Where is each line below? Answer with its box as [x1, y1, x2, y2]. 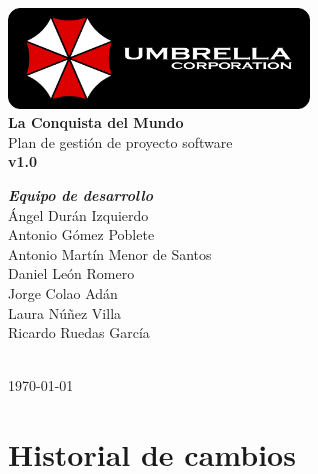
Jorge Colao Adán [8, 283, 118, 304]
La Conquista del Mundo [8, 112, 184, 133]
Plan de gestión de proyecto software [8, 131, 233, 152]
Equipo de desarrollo [8, 185, 153, 206]
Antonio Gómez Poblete [8, 224, 155, 245]
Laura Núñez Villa [8, 302, 122, 323]
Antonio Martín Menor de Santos [8, 243, 212, 264]
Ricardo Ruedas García [8, 322, 150, 343]
